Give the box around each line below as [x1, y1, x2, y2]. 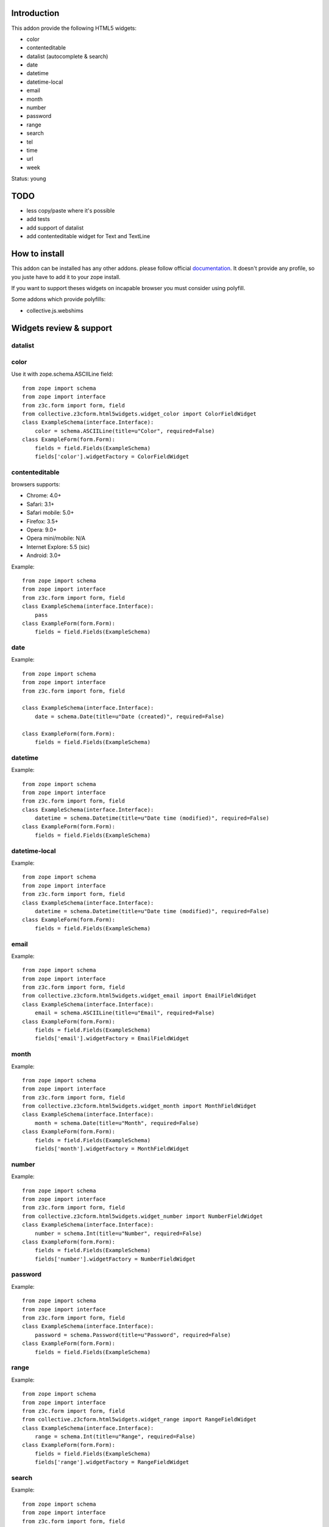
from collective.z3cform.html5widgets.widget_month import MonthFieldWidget [22, 1102, 257, 1110]
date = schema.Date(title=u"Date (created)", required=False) [34, 713, 225, 720]
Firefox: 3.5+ [26, 517, 59, 525]
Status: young [11, 175, 46, 183]
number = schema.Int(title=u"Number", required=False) [34, 1230, 202, 1237]
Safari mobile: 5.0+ [26, 509, 74, 516]
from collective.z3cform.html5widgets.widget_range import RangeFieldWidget [22, 1416, 257, 1423]
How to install [11, 249, 65, 259]
